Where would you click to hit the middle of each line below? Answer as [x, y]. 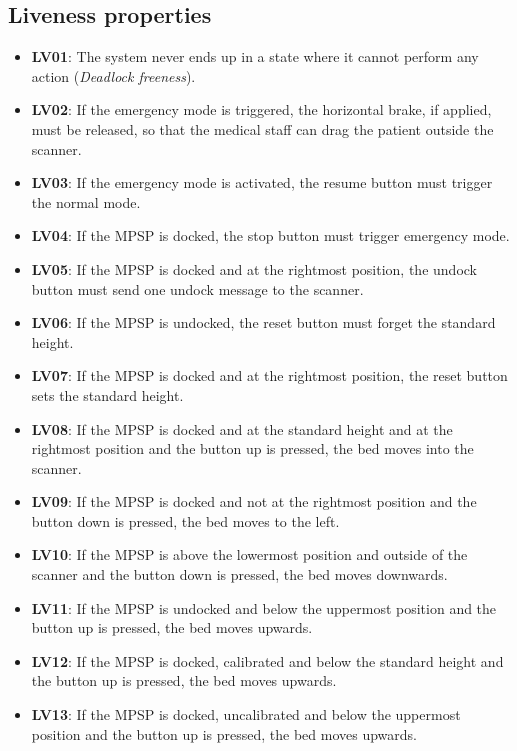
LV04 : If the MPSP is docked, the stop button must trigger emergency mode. [270, 235]
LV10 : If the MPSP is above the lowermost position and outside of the [249, 554]
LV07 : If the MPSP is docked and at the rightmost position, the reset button [269, 375]
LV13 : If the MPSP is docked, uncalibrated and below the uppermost [246, 714]
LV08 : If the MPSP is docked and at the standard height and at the [242, 428]
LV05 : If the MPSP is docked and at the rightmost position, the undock [254, 268]
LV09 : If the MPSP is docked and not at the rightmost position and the [254, 501]
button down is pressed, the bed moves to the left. [185, 520]
